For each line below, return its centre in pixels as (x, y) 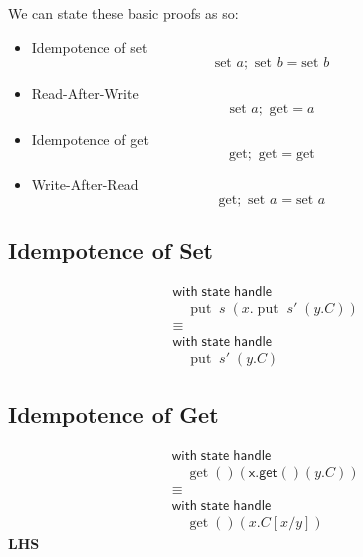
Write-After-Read (85, 184)
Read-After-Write (85, 93)
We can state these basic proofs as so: (123, 13)
